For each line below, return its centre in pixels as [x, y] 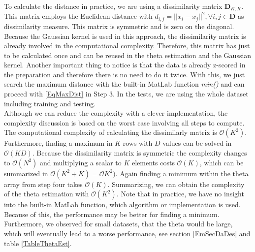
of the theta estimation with [47, 194]
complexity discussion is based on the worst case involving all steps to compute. [124, 122]
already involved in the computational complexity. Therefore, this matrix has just [127, 46]
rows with [138, 143]
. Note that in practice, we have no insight [180, 194]
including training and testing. [50, 103]
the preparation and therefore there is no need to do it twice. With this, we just [125, 74]
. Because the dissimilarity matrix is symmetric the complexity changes [140, 153]
